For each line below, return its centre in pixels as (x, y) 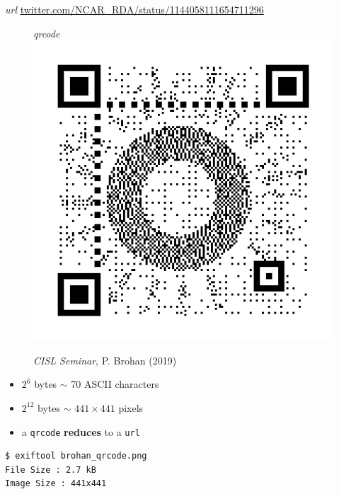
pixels (131, 407)
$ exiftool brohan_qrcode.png (76, 456)
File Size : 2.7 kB (51, 470)
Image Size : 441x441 (56, 484)
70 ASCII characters (115, 384)
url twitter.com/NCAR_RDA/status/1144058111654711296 (134, 9)
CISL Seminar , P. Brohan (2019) (105, 360)
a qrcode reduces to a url (81, 431)
